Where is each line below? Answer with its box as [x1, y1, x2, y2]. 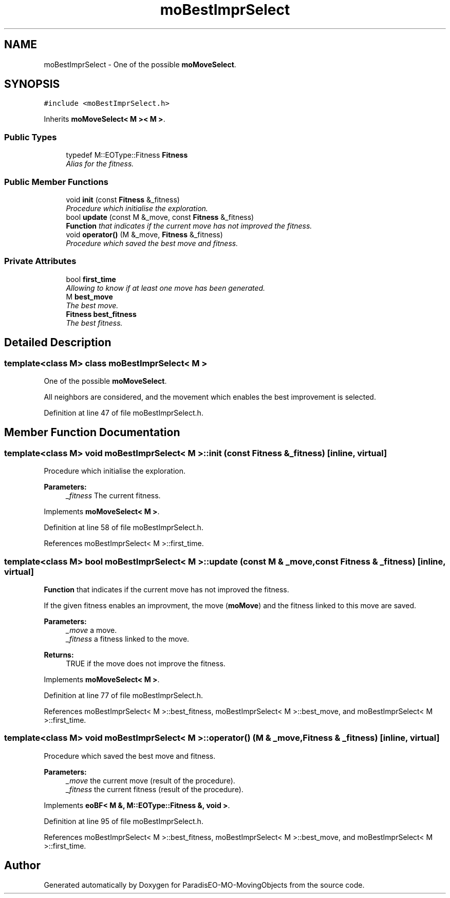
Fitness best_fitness [66, 309, 137, 319]
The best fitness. [66, 318, 123, 327]
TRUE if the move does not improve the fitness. [66, 659, 226, 668]
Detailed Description [4, 336, 111, 349]
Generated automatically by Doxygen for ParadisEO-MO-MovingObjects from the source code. [44, 881, 365, 890]
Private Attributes [4, 256, 77, 267]
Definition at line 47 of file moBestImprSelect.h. [44, 408, 203, 417]
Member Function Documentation [4, 426, 180, 439]
